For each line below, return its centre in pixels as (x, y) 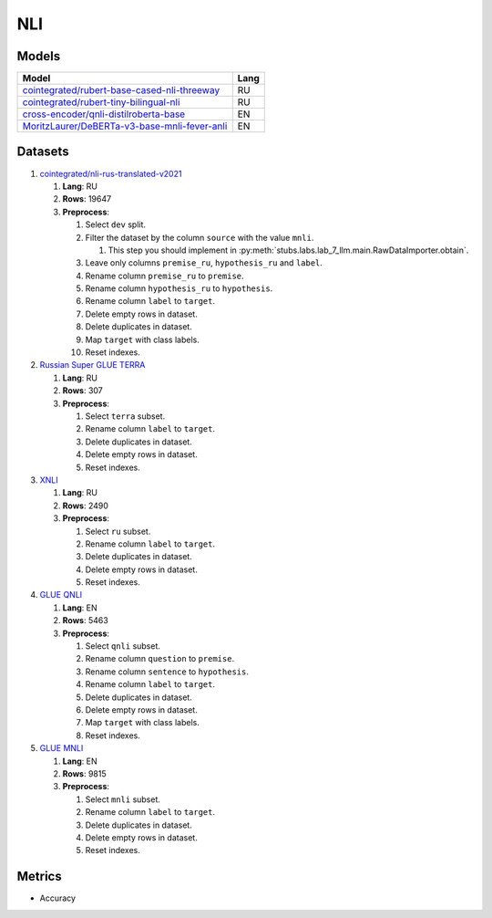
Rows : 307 (83, 391)
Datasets (43, 152)
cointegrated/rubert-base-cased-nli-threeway (121, 90)
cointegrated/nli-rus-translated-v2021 (111, 173)
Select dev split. (115, 224)
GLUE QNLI (61, 595)
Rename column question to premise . (160, 659)
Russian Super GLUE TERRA (92, 365)
